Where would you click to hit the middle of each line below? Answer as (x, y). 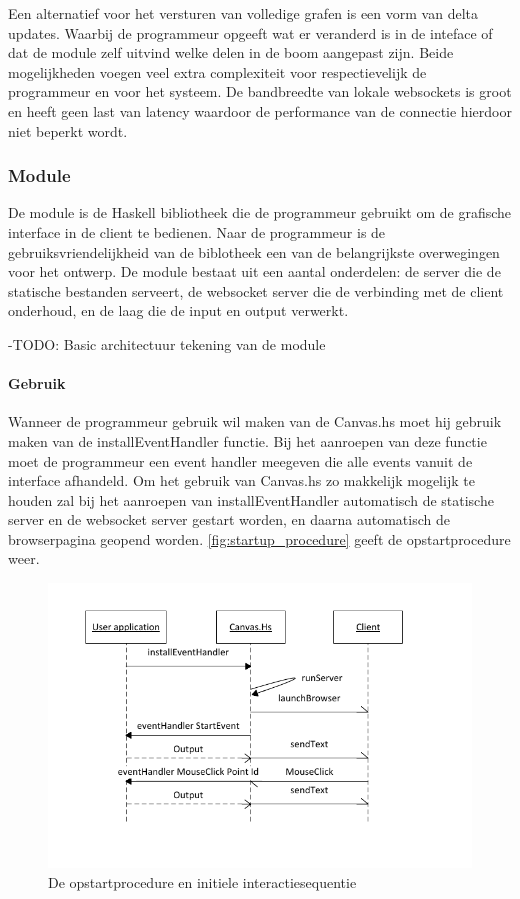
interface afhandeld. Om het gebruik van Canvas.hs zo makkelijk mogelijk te (241, 480)
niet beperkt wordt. (68, 130)
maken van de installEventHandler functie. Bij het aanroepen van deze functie (247, 440)
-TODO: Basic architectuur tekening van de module (167, 343)
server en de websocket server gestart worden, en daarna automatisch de (229, 519)
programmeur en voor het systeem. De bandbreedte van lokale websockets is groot (260, 91)
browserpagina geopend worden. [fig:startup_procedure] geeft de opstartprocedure (259, 538)
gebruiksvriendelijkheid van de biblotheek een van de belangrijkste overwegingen (254, 251)
